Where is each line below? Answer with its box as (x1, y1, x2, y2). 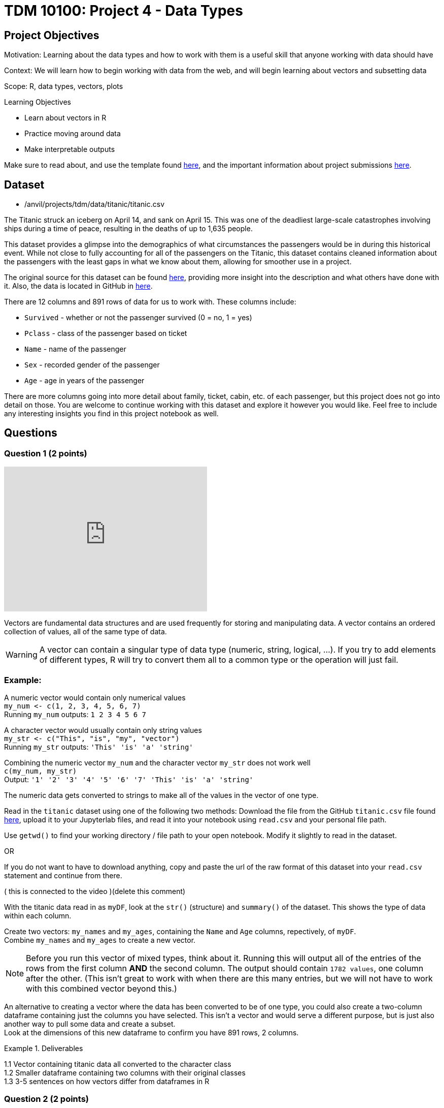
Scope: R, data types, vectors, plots (4, 82, 123, 91)
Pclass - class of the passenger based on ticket (24, 329, 187, 338)
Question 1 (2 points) (4, 448, 87, 458)
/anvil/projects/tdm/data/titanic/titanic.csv (24, 200, 165, 209)
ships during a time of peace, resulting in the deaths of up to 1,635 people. (4, 224, 253, 233)
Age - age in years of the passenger (24, 376, 145, 385)
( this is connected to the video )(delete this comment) (4, 886, 186, 896)
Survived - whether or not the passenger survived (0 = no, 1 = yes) (24, 313, 252, 322)
